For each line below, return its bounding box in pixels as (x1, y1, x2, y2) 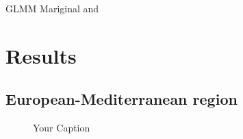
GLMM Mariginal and (5, 1, 99, 15)
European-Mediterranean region (5, 88, 238, 110)
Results (5, 41, 77, 69)
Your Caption (33, 121, 90, 135)
